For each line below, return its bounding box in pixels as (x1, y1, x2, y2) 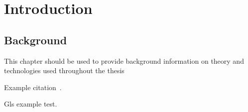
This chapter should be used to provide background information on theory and (4, 55, 244, 66)
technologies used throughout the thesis (4, 65, 124, 76)
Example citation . (4, 82, 62, 92)
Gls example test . (4, 99, 57, 109)
